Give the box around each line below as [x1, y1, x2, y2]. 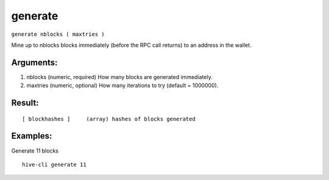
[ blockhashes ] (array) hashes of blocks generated [22, 116, 196, 122]
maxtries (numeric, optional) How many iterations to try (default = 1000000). [26, 82, 219, 89]
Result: [11, 98, 39, 108]
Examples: [11, 131, 52, 141]
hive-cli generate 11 [22, 161, 87, 168]
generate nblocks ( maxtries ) [11, 30, 105, 38]
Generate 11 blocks [11, 147, 59, 154]
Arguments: [11, 57, 58, 67]
